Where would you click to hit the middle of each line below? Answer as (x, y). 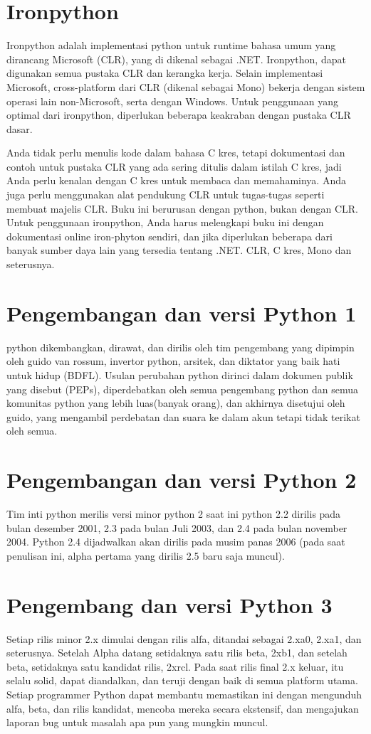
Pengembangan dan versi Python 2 (182, 480)
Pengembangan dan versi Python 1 (182, 313)
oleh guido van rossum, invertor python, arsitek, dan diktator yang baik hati (173, 361)
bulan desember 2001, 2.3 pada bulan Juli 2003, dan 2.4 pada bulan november (177, 527)
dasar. (20, 128)
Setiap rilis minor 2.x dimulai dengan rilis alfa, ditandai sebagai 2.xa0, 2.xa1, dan (184, 638)
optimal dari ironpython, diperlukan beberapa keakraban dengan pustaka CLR (179, 115)
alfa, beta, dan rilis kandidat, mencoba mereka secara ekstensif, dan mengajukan (183, 708)
